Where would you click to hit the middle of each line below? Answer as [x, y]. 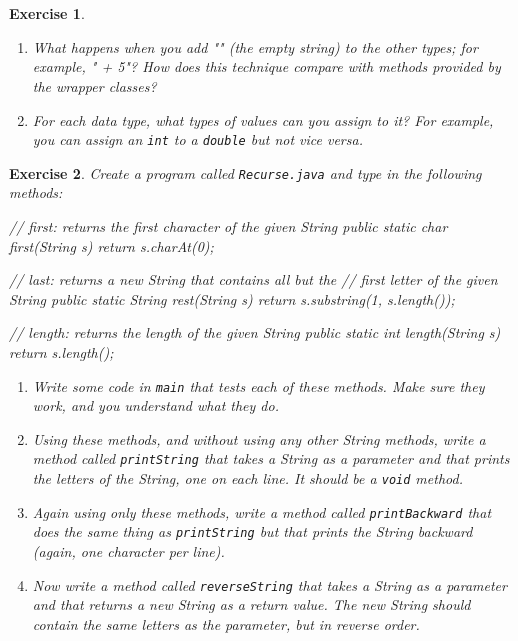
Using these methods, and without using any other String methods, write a [259, 438]
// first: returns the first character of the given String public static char [228, 226]
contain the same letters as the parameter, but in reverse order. [226, 623]
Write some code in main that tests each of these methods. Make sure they [258, 385]
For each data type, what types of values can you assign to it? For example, [263, 119]
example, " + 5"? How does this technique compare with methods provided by [266, 66]
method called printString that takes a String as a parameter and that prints [271, 458]
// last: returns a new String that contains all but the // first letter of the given [253, 279]
